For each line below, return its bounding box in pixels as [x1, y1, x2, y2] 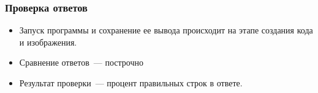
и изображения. [19, 35, 77, 48]
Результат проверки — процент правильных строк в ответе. [19, 77, 243, 89]
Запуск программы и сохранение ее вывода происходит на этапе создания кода [19, 24, 313, 36]
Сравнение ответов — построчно [19, 56, 143, 69]
